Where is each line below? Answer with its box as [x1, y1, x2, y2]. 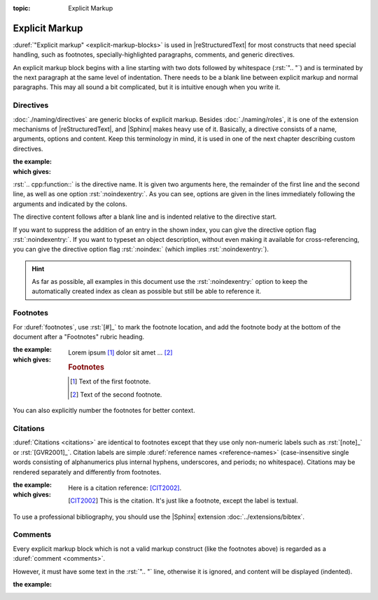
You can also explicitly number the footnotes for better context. [13, 407, 195, 415]
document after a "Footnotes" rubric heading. [13, 333, 145, 341]
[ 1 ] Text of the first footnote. [70, 377, 151, 386]
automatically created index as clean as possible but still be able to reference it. [31, 287, 262, 296]
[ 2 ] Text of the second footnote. [70, 390, 162, 399]
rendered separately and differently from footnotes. [13, 468, 162, 476]
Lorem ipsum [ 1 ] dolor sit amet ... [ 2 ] [68, 348, 173, 357]
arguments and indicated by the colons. [13, 200, 127, 208]
